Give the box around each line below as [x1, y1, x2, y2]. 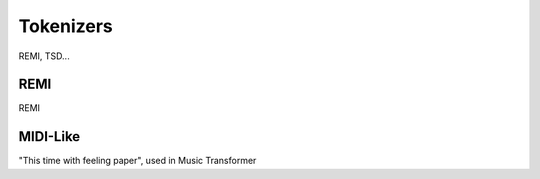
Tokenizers [18, 15, 114, 37]
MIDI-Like [18, 128, 81, 145]
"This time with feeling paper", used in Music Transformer [18, 155, 257, 167]
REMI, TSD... [18, 50, 70, 62]
